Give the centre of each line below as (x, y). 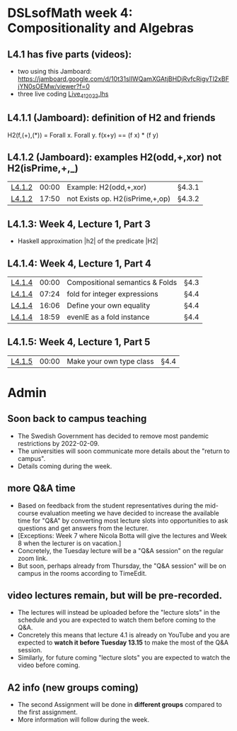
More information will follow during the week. (83, 720)
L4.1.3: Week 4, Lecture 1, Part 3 (79, 224)
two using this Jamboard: (54, 71)
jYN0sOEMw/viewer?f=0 (53, 86)
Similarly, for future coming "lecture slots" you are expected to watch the (124, 658)
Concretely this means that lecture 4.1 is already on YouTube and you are (123, 635)
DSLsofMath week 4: (70, 13)
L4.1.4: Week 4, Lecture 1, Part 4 (80, 263)
